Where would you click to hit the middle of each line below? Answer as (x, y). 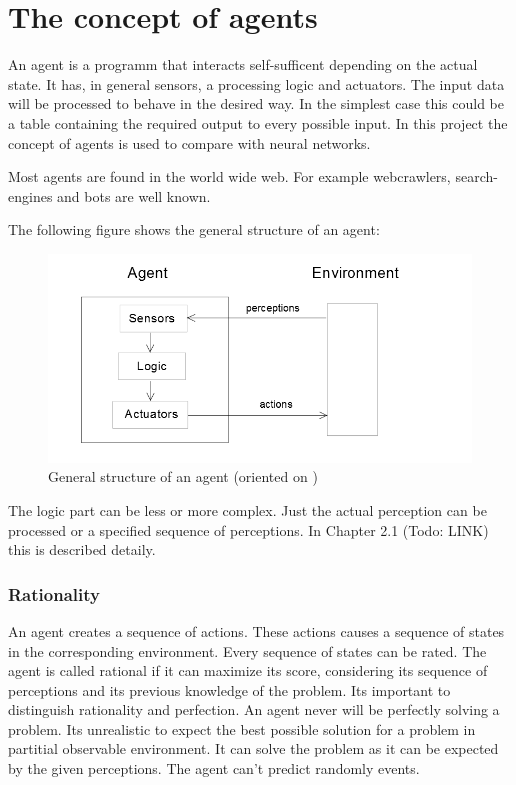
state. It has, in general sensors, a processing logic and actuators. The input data (256, 83)
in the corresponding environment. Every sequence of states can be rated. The (247, 650)
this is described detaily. (82, 549)
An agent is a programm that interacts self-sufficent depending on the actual (243, 64)
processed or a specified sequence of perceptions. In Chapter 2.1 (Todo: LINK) (248, 529)
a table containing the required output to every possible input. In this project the (258, 122)
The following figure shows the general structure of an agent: (194, 229)
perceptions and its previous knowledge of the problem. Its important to (229, 689)
